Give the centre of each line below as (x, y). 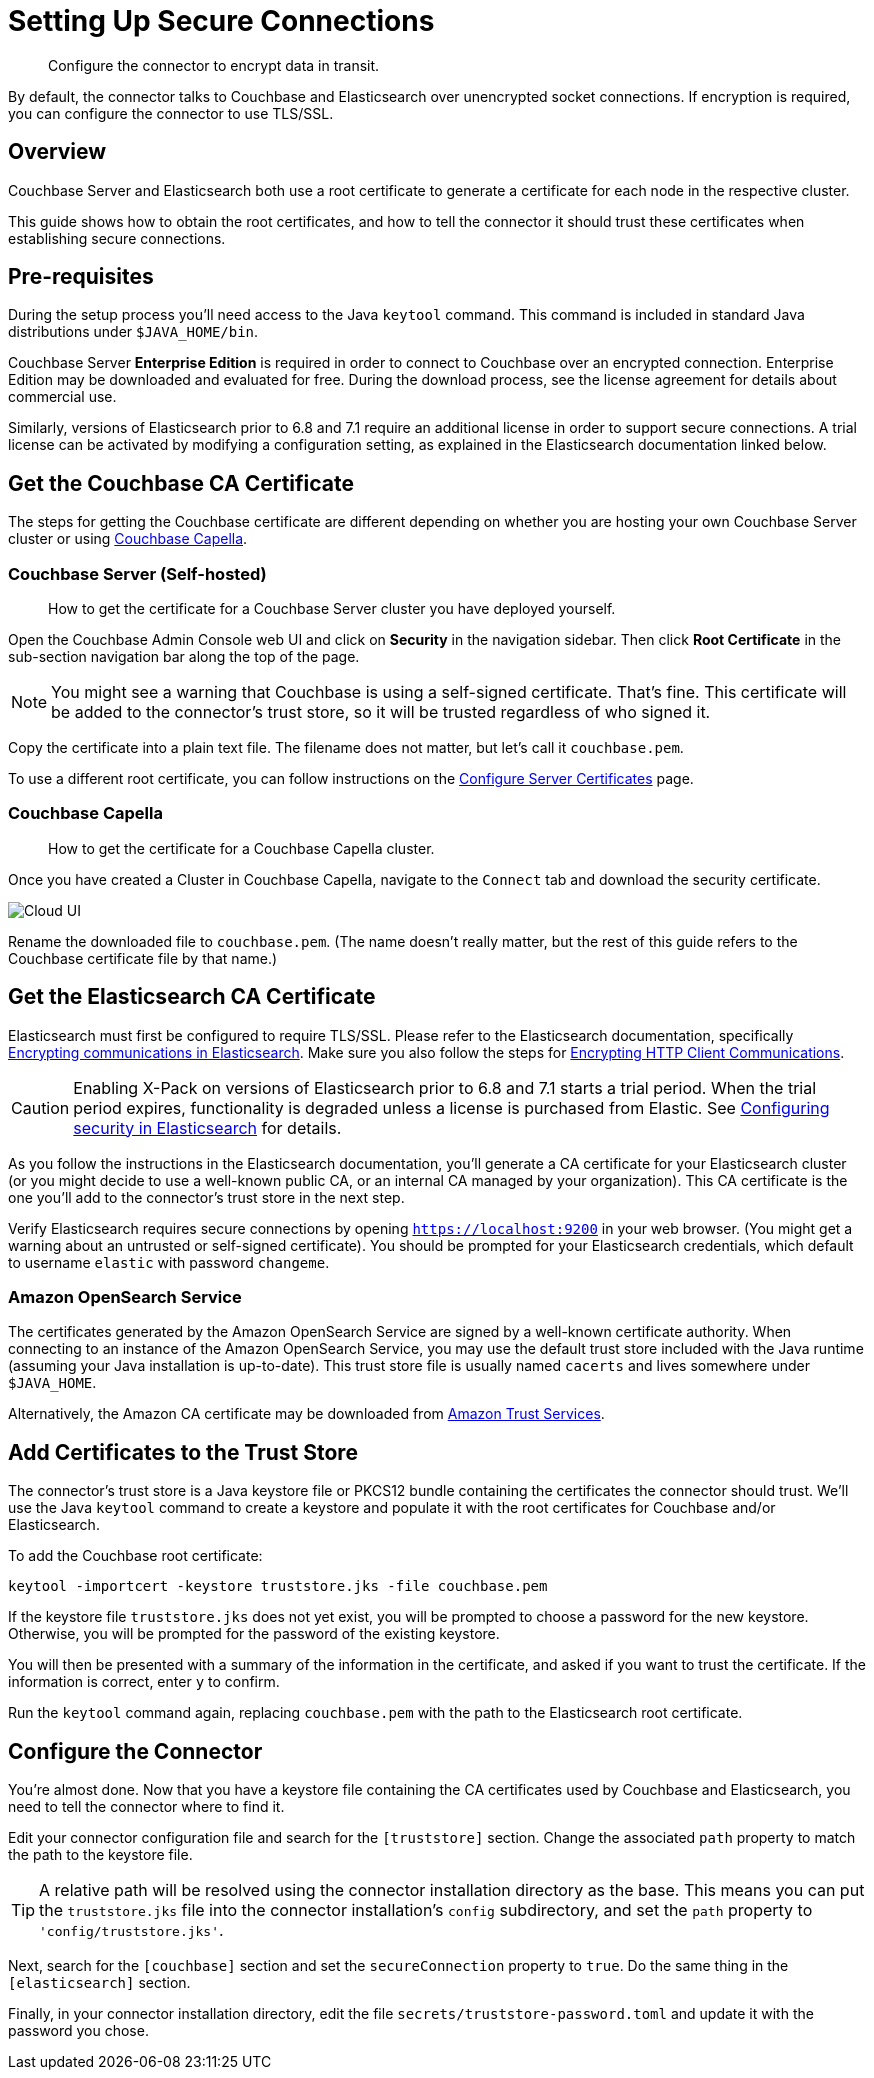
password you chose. (78, 2031)
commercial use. (62, 397)
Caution (40, 1107)
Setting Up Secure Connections (221, 21)
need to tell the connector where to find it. (146, 1807)
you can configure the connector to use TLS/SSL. (171, 113)
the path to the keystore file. (100, 1855)
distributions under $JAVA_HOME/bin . (133, 332)
